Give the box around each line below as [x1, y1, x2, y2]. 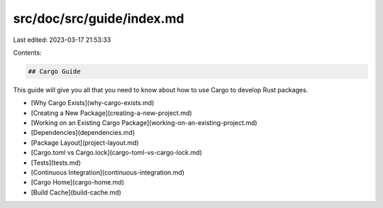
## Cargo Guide [28, 67, 81, 75]
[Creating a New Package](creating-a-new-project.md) [30, 109, 192, 117]
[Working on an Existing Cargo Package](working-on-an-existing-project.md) [30, 119, 258, 127]
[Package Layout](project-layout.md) [30, 138, 139, 147]
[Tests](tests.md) [30, 158, 82, 167]
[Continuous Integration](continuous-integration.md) [30, 168, 184, 177]
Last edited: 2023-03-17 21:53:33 [13, 35, 111, 44]
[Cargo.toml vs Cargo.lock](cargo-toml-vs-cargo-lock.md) [30, 148, 202, 157]
